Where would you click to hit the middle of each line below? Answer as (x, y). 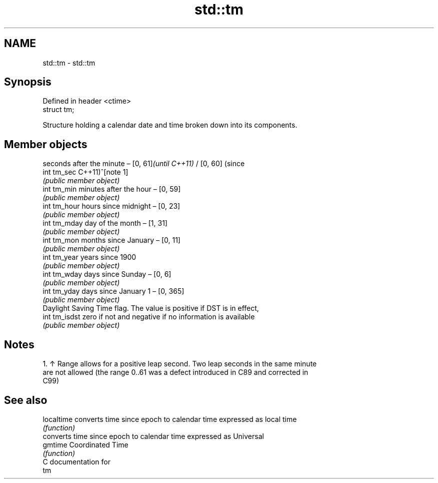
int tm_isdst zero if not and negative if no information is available (149, 317)
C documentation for (77, 461)
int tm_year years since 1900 (89, 257)
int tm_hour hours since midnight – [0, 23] (111, 206)
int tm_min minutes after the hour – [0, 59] (112, 189)
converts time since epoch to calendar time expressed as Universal (153, 436)
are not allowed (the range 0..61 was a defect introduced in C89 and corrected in (175, 372)
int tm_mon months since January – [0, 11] (111, 240)
